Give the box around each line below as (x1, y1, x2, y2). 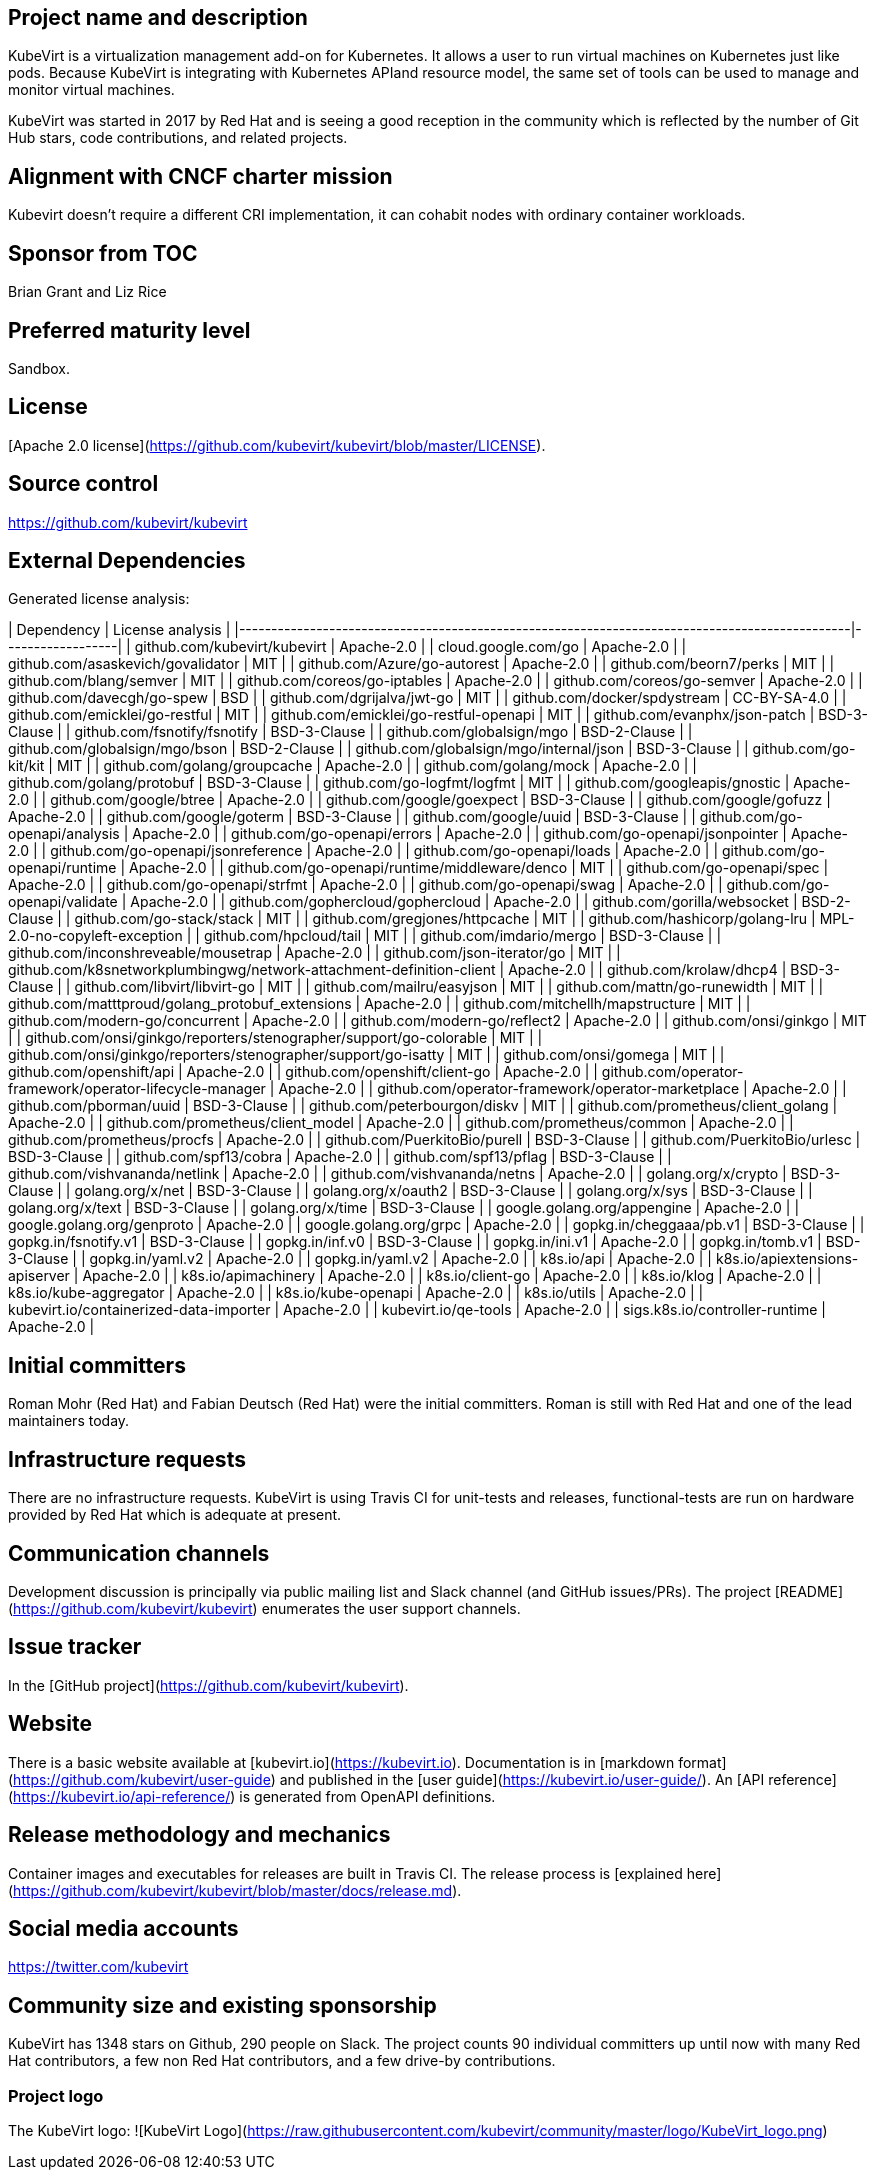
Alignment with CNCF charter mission (8, 163, 393, 189)
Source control (8, 471, 159, 497)
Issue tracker (8, 1634, 142, 1660)
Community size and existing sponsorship (8, 1992, 437, 2018)
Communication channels (8, 1540, 270, 1566)
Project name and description (8, 5, 308, 30)
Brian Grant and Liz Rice (8, 283, 167, 301)
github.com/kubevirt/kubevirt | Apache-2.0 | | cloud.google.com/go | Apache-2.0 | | (134, 638, 687, 656)
